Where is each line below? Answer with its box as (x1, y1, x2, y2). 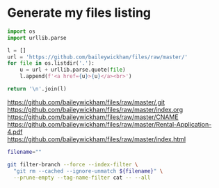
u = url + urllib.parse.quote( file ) (19, 66, 127, 74)
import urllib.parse (7, 34, 67, 41)
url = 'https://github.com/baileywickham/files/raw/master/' (7, 54, 188, 61)
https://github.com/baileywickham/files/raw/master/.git (7, 97, 165, 106)
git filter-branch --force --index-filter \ (7, 161, 138, 168)
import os (7, 28, 36, 35)
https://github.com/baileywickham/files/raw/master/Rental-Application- (7, 120, 212, 128)
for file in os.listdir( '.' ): (7, 60, 95, 67)
